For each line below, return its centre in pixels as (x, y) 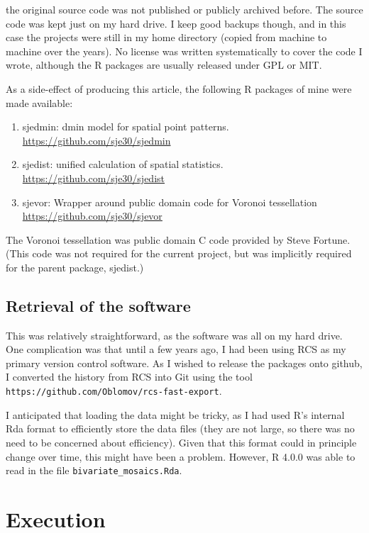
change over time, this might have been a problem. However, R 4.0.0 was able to (181, 456)
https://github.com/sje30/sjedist (94, 178)
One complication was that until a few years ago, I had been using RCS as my (176, 349)
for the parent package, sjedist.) (75, 267)
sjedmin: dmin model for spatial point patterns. (126, 127)
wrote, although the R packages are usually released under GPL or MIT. (164, 65)
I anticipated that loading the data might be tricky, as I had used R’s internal (175, 414)
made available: (39, 102)
